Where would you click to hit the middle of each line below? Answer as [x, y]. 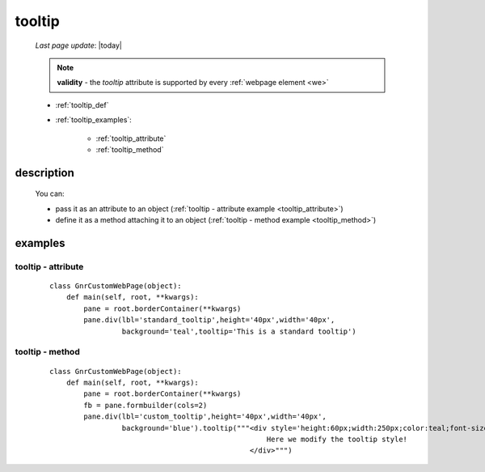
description [44, 173]
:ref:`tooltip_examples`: [94, 120]
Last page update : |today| [79, 45]
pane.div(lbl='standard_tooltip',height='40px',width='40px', [209, 320]
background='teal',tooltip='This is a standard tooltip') [239, 331]
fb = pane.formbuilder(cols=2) [145, 405]
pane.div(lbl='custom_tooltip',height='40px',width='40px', [205, 417]
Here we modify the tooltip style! [337, 439]
